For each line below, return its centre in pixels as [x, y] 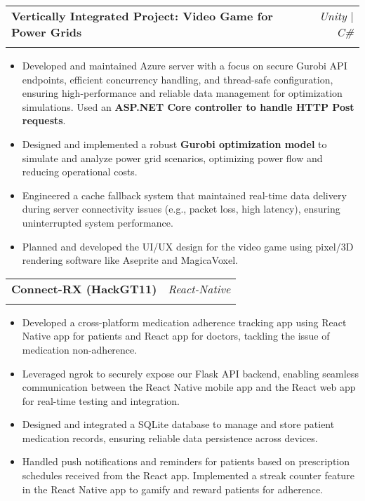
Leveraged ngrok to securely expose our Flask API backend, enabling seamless [190, 373]
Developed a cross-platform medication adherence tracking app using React [184, 322]
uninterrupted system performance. [98, 222]
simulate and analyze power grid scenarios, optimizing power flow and [172, 158]
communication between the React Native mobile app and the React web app [189, 387]
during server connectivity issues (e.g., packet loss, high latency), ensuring [181, 209]
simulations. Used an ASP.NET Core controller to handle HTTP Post [188, 106]
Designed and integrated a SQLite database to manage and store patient [178, 424]
